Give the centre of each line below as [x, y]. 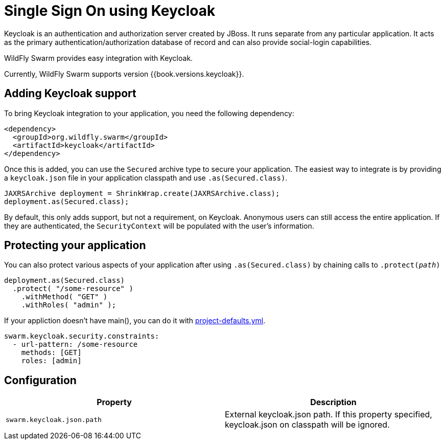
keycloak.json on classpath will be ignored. [307, 425]
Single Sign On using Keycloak [110, 11]
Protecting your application [75, 246]
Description [333, 402]
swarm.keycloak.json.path [54, 419]
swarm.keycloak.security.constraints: [82, 336]
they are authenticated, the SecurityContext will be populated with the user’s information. [159, 226]
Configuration [40, 380]
